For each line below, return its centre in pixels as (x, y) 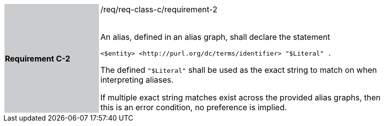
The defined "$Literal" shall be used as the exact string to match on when (239, 70)
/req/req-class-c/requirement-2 (159, 9)
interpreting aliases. (137, 80)
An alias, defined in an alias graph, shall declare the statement (215, 37)
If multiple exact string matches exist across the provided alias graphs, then (240, 97)
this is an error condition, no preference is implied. (194, 107)
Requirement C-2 (38, 58)
